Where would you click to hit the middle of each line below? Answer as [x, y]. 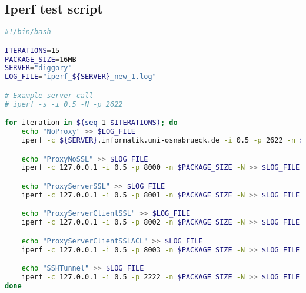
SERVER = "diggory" [39, 68]
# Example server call [49, 95]
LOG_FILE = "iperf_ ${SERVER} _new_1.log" [81, 77]
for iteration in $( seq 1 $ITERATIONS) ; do [91, 123]
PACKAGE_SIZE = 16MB [41, 59]
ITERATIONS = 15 [32, 50]
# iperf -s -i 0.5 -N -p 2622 [64, 104]
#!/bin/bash [28, 32]
